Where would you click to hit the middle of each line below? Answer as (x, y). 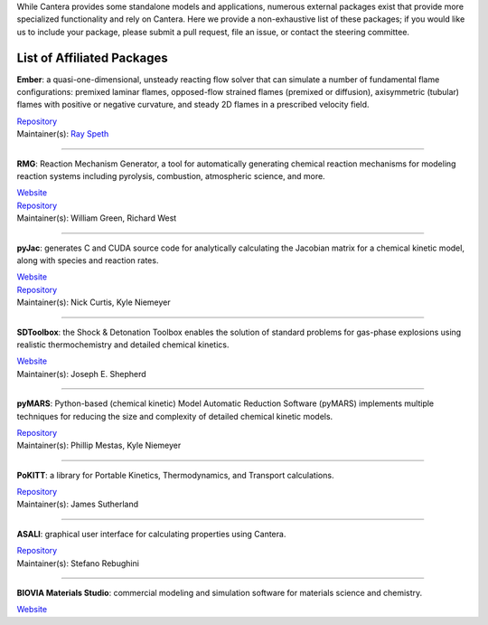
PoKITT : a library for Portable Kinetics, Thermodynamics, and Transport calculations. (175, 475)
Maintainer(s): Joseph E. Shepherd (81, 374)
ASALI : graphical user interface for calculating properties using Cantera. (151, 534)
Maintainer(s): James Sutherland (78, 504)
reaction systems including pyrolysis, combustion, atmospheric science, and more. (171, 176)
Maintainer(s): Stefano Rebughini (78, 563)
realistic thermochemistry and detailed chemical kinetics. (123, 345)
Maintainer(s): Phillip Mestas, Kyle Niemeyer (99, 445)
